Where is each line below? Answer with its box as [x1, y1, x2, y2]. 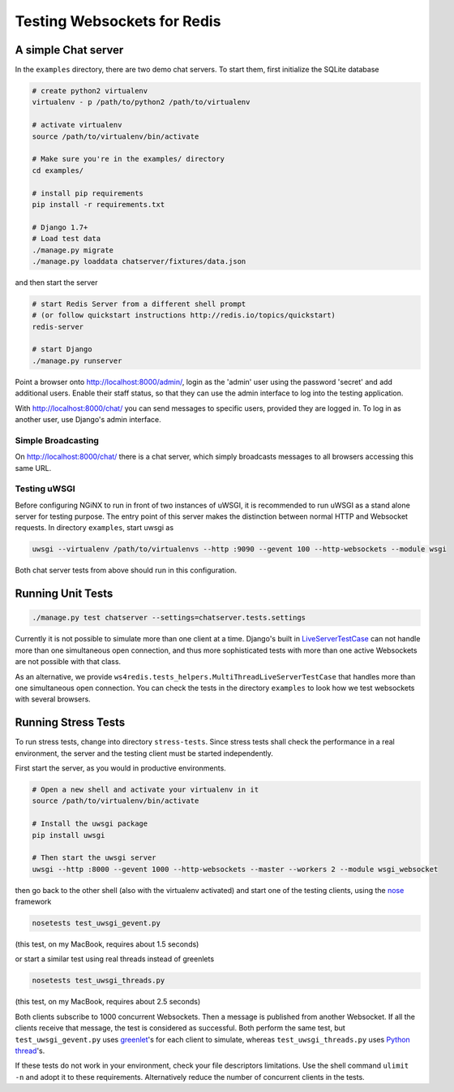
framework [15, 897, 52, 907]
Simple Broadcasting [15, 434, 99, 446]
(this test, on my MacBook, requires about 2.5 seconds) [15, 997, 201, 1007]
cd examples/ [32, 166, 84, 175]
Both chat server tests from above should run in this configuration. [15, 565, 237, 576]
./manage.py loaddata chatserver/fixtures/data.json [32, 257, 246, 265]
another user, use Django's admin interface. [15, 414, 161, 424]
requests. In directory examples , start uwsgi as [15, 523, 174, 533]
